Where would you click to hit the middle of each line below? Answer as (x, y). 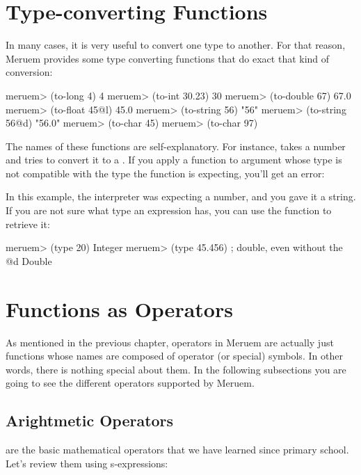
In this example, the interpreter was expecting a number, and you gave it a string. (181, 196)
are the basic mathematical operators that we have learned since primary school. (177, 450)
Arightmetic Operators (90, 420)
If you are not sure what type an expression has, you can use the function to (169, 210)
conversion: (29, 72)
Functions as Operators (119, 308)
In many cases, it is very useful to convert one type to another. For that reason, (176, 45)
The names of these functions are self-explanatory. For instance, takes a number (176, 146)
